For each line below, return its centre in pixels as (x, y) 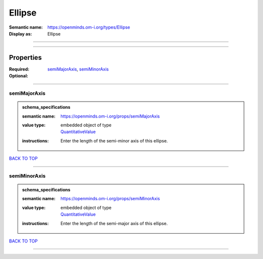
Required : (19, 69)
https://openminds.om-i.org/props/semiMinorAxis (110, 199)
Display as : (20, 34)
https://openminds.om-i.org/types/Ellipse (89, 27)
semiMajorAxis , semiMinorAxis (78, 69)
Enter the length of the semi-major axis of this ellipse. (114, 223)
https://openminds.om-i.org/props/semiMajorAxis (110, 116)
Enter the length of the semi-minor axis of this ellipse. (114, 140)
